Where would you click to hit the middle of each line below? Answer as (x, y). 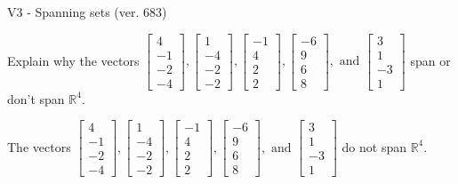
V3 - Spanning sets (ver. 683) (87, 12)
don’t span (36, 98)
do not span (374, 146)
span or (430, 60)
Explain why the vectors (73, 60)
